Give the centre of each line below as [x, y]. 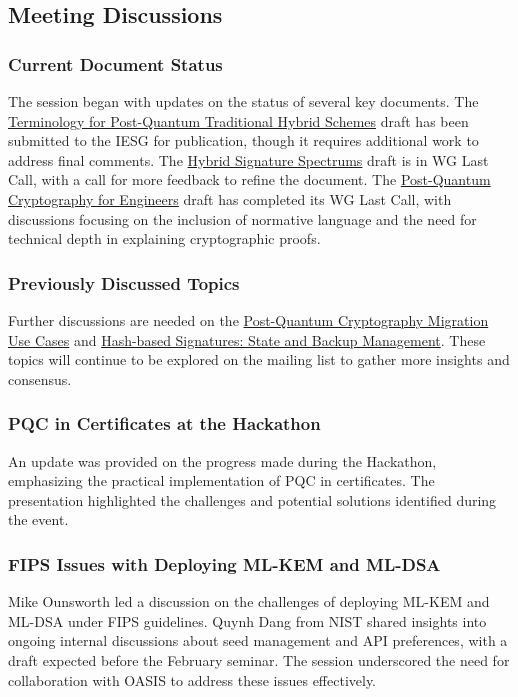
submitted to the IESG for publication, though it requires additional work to [243, 140]
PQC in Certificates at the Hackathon [164, 423]
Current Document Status [115, 63]
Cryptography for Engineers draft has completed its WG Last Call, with [230, 198]
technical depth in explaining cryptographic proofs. [164, 238]
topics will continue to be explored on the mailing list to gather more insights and [259, 359]
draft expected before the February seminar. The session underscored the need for [259, 659]
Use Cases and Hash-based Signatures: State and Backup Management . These [247, 339]
